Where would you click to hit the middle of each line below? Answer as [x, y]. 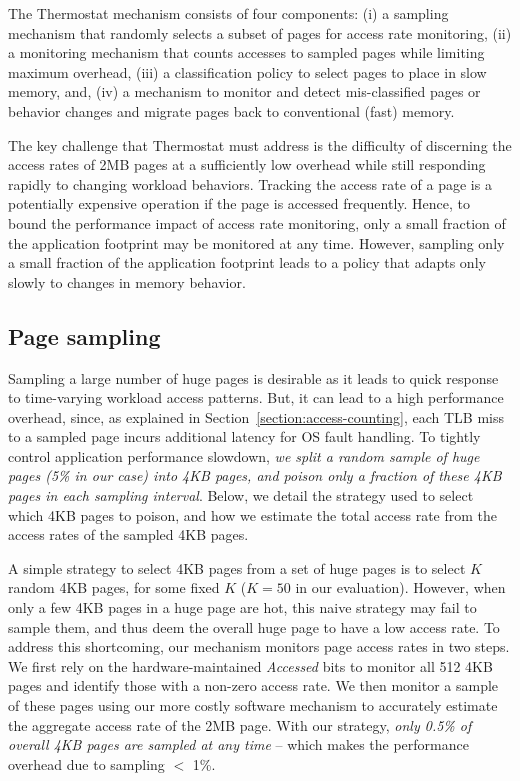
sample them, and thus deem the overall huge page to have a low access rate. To [254, 626]
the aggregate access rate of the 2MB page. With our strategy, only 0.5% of [240, 724]
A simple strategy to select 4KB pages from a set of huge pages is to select [237, 567]
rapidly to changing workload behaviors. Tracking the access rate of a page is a [250, 183]
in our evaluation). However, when [400, 587]
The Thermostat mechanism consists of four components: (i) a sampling [228, 13]
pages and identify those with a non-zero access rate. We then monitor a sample [253, 685]
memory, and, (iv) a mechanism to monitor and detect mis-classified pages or [244, 91]
